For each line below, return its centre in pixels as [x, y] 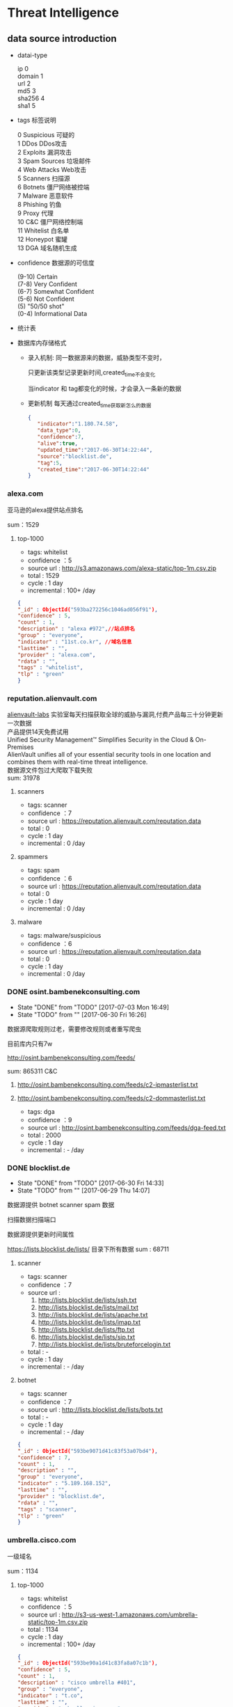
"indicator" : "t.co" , [50, 1696]
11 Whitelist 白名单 [43, 230]
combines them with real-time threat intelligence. [78, 762]
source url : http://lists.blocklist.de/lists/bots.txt [95, 1409]
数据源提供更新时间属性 [41, 1234]
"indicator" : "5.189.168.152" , [64, 1484]
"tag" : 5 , [50, 463]
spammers [33, 857]
